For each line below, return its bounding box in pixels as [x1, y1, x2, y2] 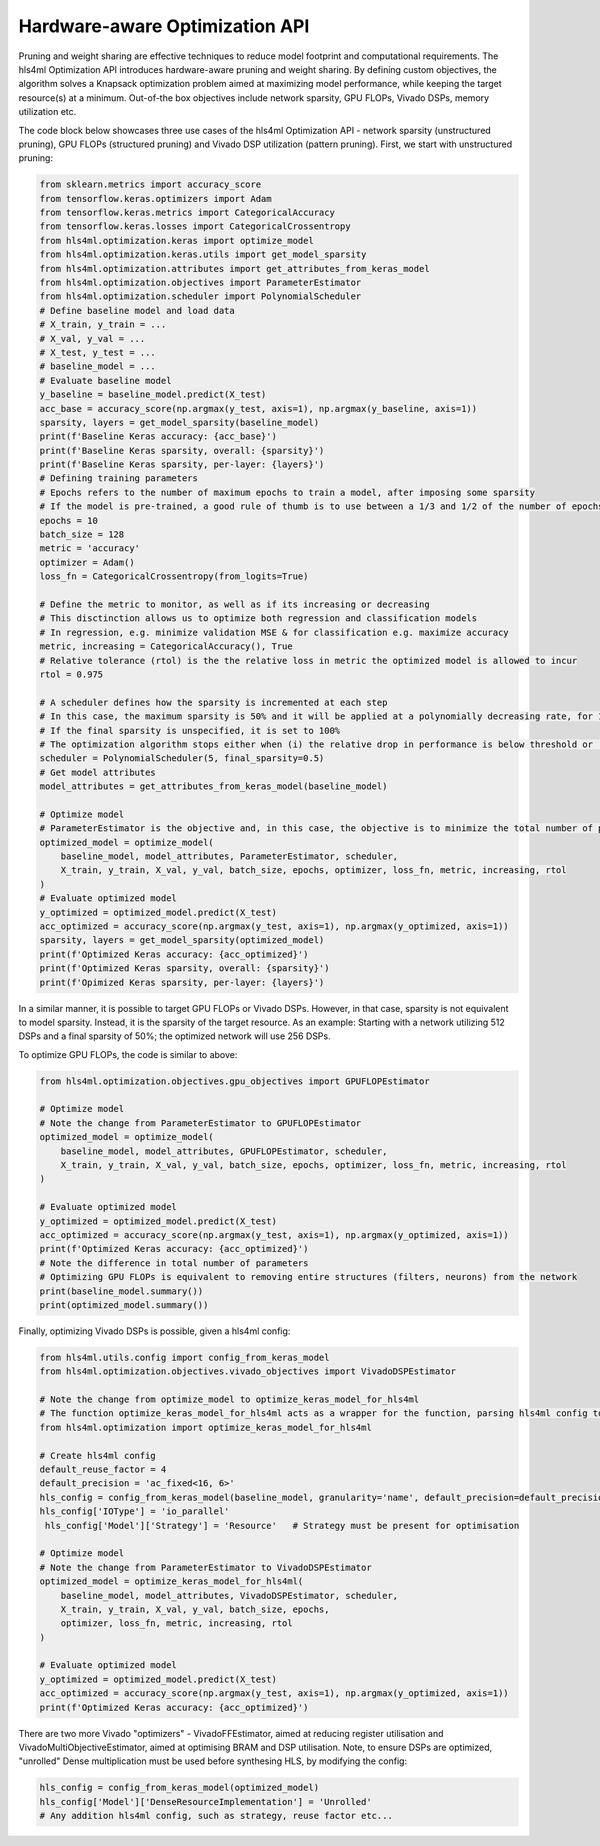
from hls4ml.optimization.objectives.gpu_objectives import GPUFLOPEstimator [39, 1075, 430, 1087]
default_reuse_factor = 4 [39, 1464, 167, 1475]
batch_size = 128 [39, 529, 125, 540]
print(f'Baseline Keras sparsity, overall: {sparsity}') [39, 445, 325, 456]
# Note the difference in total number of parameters [39, 1257, 309, 1269]
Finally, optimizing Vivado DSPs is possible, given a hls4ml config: [18, 1325, 291, 1337]
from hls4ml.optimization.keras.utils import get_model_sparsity [39, 249, 367, 260]
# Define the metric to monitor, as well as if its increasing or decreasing [39, 598, 430, 610]
